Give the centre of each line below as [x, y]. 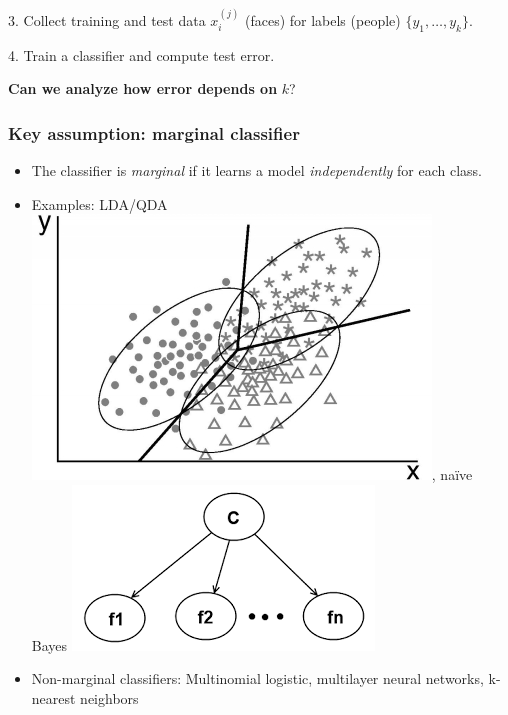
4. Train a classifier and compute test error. [141, 54]
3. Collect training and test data [107, 19]
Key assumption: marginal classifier [154, 132]
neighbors [109, 697]
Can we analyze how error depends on [143, 88]
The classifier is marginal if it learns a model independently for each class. [256, 170]
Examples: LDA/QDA [99, 203]
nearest [53, 697]
